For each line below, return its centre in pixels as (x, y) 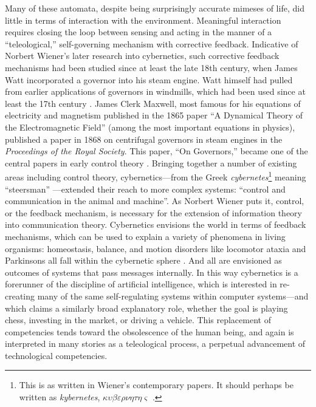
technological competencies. (56, 355)
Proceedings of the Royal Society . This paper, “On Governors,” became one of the (156, 151)
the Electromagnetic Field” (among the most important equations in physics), (150, 127)
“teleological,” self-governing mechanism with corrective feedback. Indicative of (152, 43)
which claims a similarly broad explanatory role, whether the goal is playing (146, 308)
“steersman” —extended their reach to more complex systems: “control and (145, 189)
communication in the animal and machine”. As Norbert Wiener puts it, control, (155, 201)
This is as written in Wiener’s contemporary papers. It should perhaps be (156, 385)
